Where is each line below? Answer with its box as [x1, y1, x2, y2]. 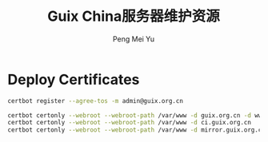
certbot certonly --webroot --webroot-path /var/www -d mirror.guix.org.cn [7, 126, 266, 134]
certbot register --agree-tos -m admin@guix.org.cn [7, 97, 183, 105]
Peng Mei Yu [112, 34, 155, 44]
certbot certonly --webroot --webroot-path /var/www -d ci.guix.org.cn [7, 119, 251, 127]
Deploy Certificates [7, 70, 140, 89]
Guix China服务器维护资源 [46, 7, 221, 26]
